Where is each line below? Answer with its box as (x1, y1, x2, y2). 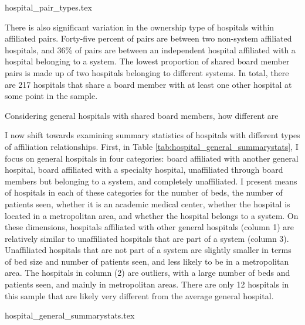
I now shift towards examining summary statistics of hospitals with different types (5, 129, 300, 141)
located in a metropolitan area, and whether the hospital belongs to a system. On (5, 209, 299, 221)
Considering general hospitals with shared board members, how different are (5, 109, 279, 121)
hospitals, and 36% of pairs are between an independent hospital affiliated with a (5, 43, 296, 56)
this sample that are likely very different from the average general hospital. (5, 289, 274, 302)
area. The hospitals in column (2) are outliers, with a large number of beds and (5, 266, 290, 279)
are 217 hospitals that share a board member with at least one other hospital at (5, 78, 292, 90)
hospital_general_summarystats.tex (5, 309, 135, 321)
